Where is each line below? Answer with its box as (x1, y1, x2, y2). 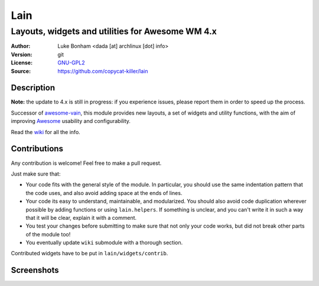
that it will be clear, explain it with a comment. (25, 214, 137, 221)
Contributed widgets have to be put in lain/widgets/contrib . (11, 250, 168, 257)
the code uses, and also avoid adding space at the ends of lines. (25, 189, 183, 196)
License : (11, 59, 32, 66)
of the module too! (25, 230, 71, 238)
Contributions (11, 144, 63, 154)
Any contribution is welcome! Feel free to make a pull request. (11, 160, 162, 167)
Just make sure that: (11, 170, 61, 177)
